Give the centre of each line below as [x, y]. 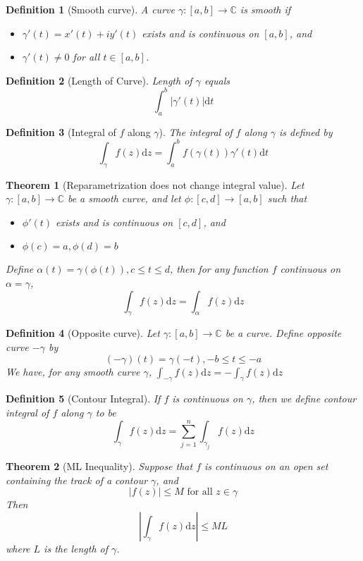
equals [217, 80]
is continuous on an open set [266, 466]
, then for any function [219, 269]
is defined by [306, 131]
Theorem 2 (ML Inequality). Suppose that [99, 466]
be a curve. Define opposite [283, 333]
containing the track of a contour [77, 480]
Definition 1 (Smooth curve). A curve [90, 9]
